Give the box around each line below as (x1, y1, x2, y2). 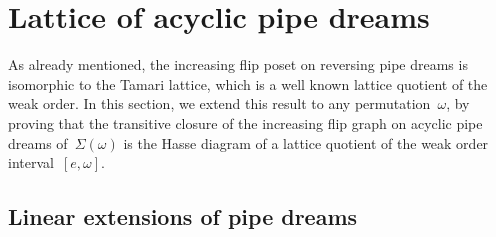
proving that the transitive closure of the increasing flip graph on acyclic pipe (8, 112, 483, 133)
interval (8, 152, 54, 173)
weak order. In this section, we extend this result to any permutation (8, 93, 431, 114)
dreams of (8, 132, 68, 153)
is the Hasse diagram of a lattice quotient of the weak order (123, 132, 489, 153)
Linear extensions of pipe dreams (8, 201, 358, 232)
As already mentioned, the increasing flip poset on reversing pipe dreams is (8, 54, 468, 75)
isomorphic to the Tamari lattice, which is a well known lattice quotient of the (8, 73, 488, 94)
